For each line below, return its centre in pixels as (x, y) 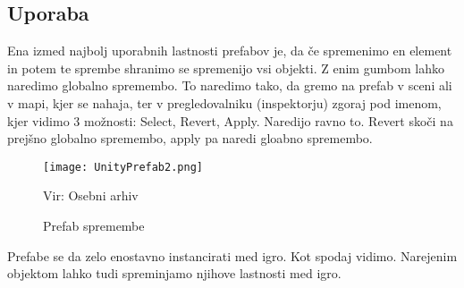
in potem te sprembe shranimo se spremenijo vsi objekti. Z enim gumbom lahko (226, 68)
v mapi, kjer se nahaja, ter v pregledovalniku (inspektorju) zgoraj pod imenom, (224, 102)
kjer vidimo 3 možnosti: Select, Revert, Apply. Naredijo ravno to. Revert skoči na (230, 120)
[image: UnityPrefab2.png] (123, 167)
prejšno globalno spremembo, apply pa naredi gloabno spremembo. (190, 138)
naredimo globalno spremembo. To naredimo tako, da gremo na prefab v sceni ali (230, 85)
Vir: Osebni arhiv (91, 195)
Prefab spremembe (94, 226)
